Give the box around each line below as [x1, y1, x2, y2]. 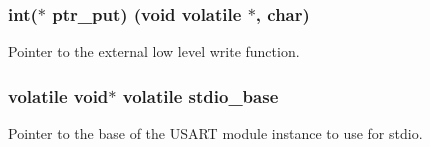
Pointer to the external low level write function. [8, 41, 300, 62]
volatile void [8, 83, 109, 108]
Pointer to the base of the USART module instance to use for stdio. [8, 123, 423, 144]
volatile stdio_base [122, 83, 279, 108]
